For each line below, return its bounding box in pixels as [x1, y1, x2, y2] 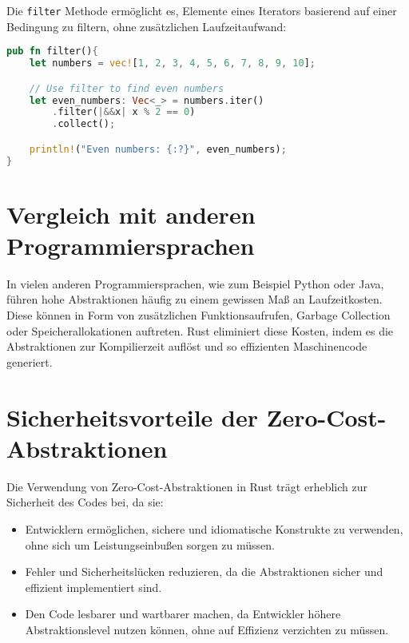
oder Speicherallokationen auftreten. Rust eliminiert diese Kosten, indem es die [6, 322, 394, 339]
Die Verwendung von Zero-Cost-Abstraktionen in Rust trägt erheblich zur [6, 478, 367, 494]
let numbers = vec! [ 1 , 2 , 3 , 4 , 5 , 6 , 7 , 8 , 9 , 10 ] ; [29, 58, 316, 69]
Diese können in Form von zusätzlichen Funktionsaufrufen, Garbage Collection [6, 307, 391, 323]
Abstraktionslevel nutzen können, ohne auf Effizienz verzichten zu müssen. [25, 621, 389, 637]
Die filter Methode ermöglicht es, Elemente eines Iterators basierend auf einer [6, 2, 397, 18]
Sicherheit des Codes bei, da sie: [6, 494, 164, 510]
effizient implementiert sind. [25, 578, 162, 595]
